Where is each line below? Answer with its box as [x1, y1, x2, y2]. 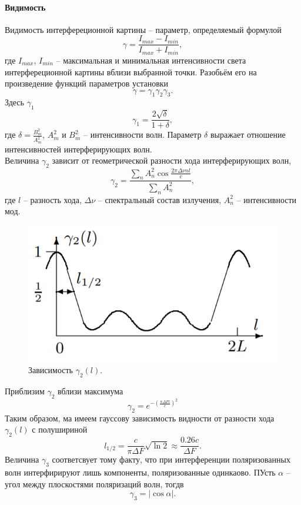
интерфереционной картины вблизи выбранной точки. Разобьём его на [5, 65, 257, 78]
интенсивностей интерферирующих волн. [5, 142, 152, 155]
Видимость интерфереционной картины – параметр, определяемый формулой [5, 23, 282, 35]
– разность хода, [23, 193, 82, 205]
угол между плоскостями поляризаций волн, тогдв [5, 477, 184, 490]
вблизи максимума [58, 385, 123, 397]
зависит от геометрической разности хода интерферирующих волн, [52, 154, 292, 167]
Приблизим [5, 385, 45, 397]
